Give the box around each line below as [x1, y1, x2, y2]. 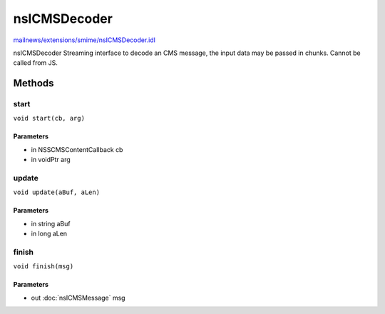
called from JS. [13, 59, 58, 67]
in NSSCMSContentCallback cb [31, 145, 123, 153]
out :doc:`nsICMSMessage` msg [31, 293, 125, 302]
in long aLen [31, 229, 68, 238]
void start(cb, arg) [13, 114, 86, 123]
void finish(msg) [13, 263, 74, 270]
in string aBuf [31, 219, 71, 228]
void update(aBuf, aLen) [13, 188, 100, 196]
